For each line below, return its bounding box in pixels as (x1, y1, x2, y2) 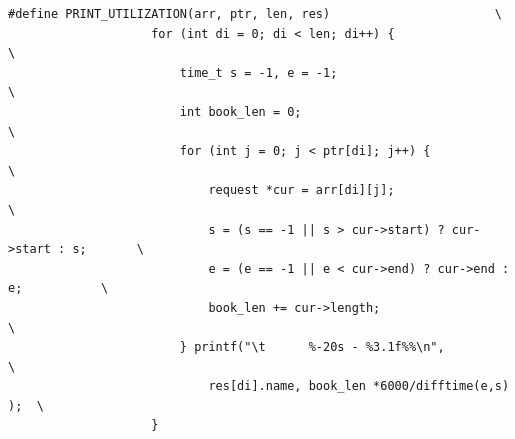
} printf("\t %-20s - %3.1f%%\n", (179, 340, 445, 355)
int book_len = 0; (179, 104, 302, 119)
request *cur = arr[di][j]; (208, 183, 395, 198)
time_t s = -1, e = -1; (179, 65, 338, 80)
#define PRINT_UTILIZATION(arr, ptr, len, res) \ (8, 7, 502, 21)
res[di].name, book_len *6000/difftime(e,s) (208, 379, 510, 394)
